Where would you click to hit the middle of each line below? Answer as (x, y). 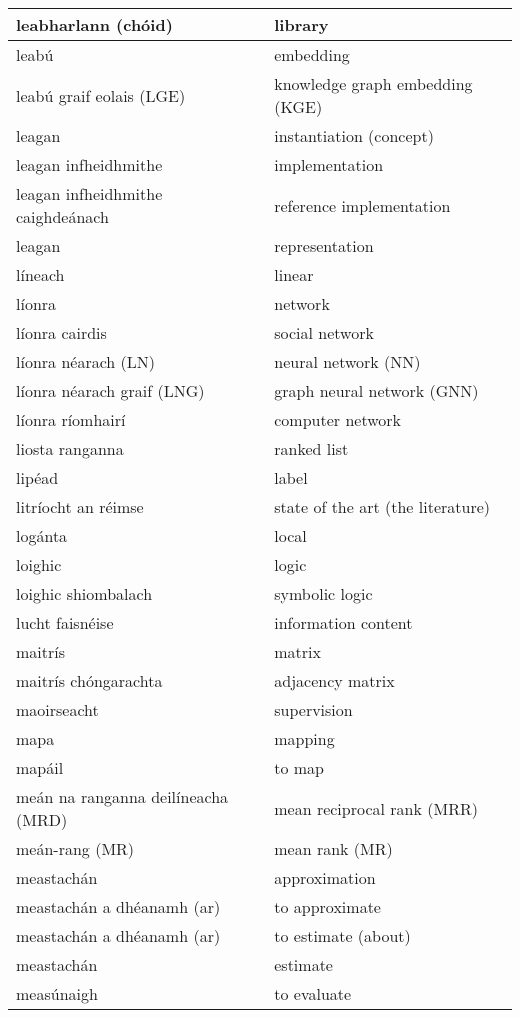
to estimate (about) (342, 935)
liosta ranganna (70, 448)
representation (324, 245)
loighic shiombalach (84, 593)
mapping (304, 738)
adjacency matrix (334, 680)
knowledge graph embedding (373, 83)
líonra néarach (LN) (85, 361)
